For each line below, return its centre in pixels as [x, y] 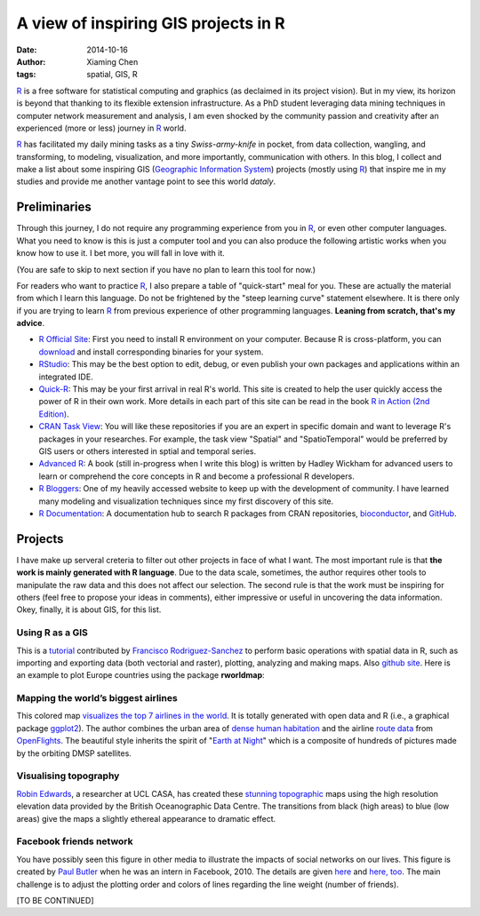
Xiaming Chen [112, 61]
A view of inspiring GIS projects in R [151, 23]
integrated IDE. [66, 377]
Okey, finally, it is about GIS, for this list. [89, 609]
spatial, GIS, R [112, 75]
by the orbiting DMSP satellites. [74, 753]
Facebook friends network [75, 841]
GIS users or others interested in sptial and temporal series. [148, 451]
